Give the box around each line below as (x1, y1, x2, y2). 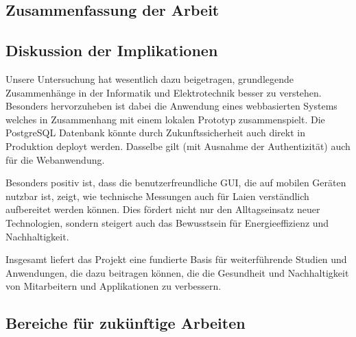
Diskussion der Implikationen (5, 40, 218, 61)
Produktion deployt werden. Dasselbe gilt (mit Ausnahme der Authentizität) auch (5, 138, 351, 153)
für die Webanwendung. (5, 152, 105, 166)
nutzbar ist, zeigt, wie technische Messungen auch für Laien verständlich (5, 188, 309, 203)
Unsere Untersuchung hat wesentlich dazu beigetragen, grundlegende (5, 71, 294, 86)
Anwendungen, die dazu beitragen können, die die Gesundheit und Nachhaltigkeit (5, 265, 349, 279)
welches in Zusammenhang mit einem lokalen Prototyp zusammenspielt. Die (5, 112, 325, 126)
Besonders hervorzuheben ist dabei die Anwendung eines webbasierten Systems (5, 99, 337, 113)
